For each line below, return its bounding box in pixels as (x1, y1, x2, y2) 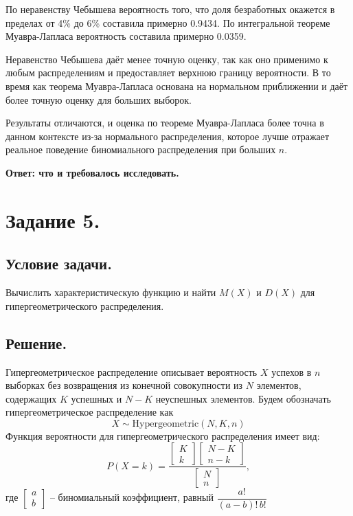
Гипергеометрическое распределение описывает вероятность (5, 364, 258, 379)
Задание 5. (5, 205, 100, 234)
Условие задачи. (5, 253, 112, 274)
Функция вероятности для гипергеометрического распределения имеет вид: (5, 428, 320, 442)
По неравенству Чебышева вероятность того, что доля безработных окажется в (5, 2, 335, 16)
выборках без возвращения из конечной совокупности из (5, 378, 243, 392)
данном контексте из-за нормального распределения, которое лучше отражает (5, 128, 330, 143)
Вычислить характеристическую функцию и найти (5, 285, 216, 300)
